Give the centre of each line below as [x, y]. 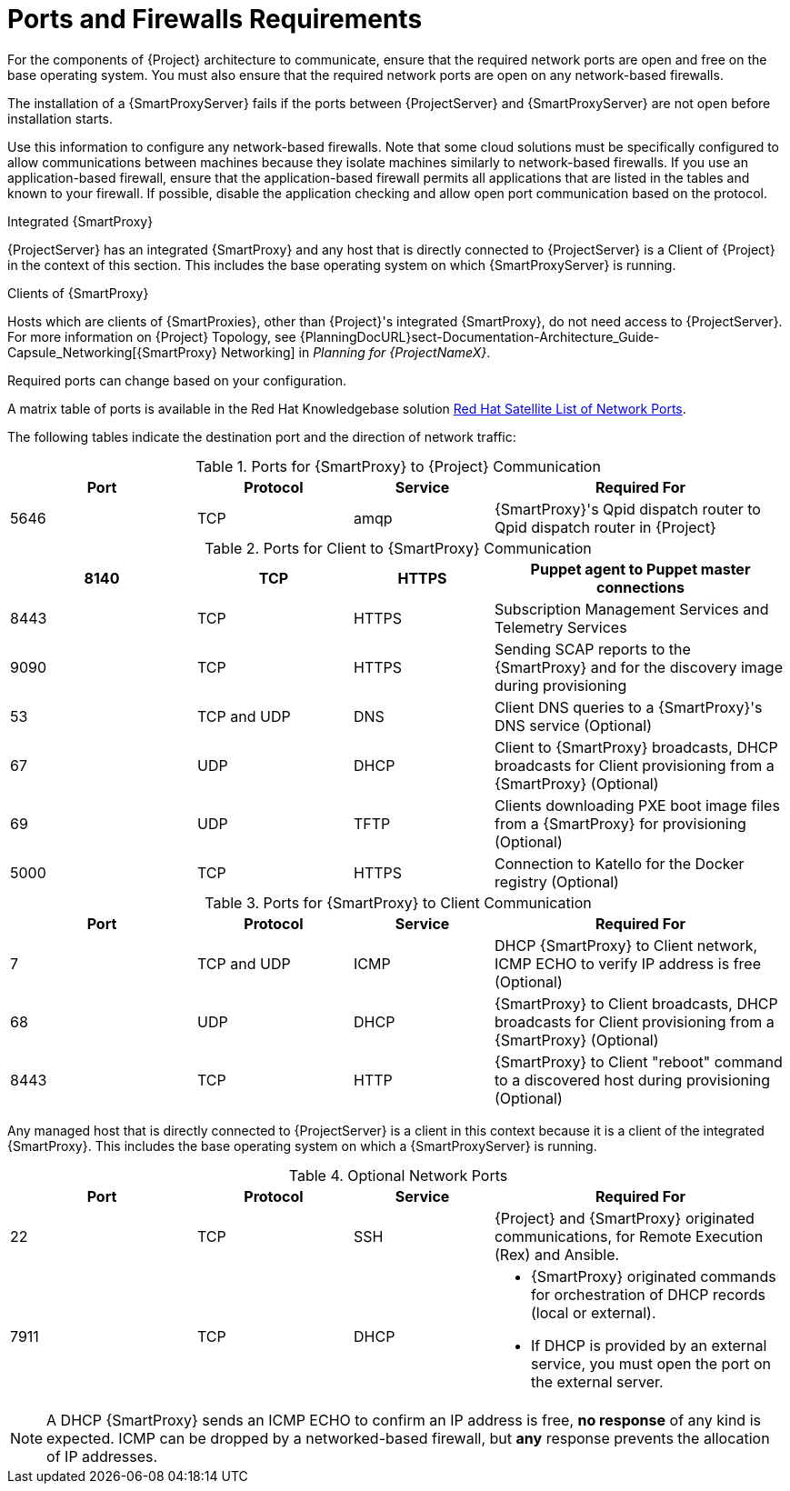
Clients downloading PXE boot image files [637, 805]
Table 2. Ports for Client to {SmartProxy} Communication [398, 548]
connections [640, 587]
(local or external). [594, 1312]
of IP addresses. [102, 1456]
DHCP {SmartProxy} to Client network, [626, 945]
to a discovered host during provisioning [633, 1080]
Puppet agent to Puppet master [640, 569]
